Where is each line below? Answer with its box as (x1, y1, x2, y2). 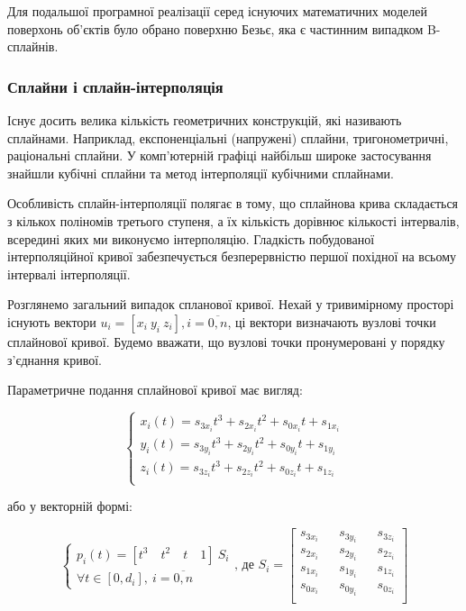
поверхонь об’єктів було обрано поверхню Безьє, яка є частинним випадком (7, 19, 424, 38)
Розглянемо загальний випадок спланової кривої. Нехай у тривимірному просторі (7, 295, 454, 314)
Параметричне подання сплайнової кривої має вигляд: (7, 380, 303, 399)
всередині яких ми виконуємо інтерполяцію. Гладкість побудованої (7, 229, 375, 248)
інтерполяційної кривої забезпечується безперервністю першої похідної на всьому (7, 247, 457, 266)
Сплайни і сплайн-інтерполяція (7, 75, 224, 97)
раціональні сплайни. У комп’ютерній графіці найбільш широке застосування (7, 146, 432, 165)
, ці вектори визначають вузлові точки (227, 312, 436, 331)
